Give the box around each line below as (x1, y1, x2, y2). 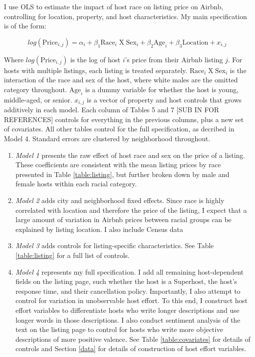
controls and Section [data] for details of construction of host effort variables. (15, 343, 246, 354)
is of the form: (4, 21, 46, 31)
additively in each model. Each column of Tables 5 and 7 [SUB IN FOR (4, 104, 219, 115)
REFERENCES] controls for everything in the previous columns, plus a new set (4, 114, 244, 124)
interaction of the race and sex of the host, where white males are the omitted (4, 75, 238, 85)
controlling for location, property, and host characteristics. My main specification (4, 11, 247, 21)
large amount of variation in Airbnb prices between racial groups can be (15, 214, 232, 225)
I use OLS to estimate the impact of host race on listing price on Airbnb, (4, 1, 223, 11)
